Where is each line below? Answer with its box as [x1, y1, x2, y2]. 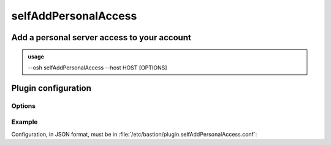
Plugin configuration [11, 83, 92, 93]
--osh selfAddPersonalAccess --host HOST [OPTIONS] [28, 64, 167, 71]
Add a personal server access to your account [11, 32, 191, 43]
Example [11, 118, 38, 126]
